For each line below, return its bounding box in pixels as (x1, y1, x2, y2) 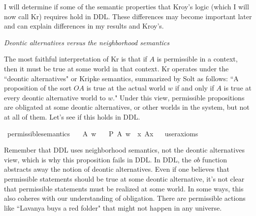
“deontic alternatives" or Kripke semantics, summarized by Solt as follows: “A (4, 73, 239, 83)
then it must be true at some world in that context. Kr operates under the (4, 63, 229, 73)
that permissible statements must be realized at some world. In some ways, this (4, 183, 244, 193)
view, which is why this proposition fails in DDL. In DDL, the (4, 154, 192, 164)
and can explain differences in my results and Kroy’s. (4, 21, 164, 31)
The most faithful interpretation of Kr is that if (4, 54, 147, 64)
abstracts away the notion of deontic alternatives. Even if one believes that (4, 164, 229, 174)
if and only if (175, 83, 214, 93)
